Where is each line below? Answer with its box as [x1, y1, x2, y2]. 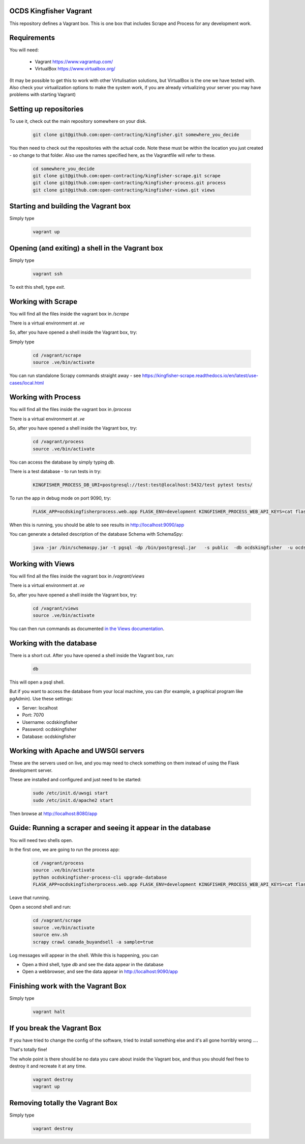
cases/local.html [9, 379, 44, 386]
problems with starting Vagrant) [9, 92, 76, 98]
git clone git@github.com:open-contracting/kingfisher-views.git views [33, 187, 216, 193]
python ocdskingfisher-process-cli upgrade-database [33, 874, 167, 880]
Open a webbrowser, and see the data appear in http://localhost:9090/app [22, 968, 178, 975]
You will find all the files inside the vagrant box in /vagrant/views [9, 573, 145, 579]
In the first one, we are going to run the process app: [9, 846, 120, 853]
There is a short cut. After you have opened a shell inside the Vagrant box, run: [9, 652, 174, 658]
